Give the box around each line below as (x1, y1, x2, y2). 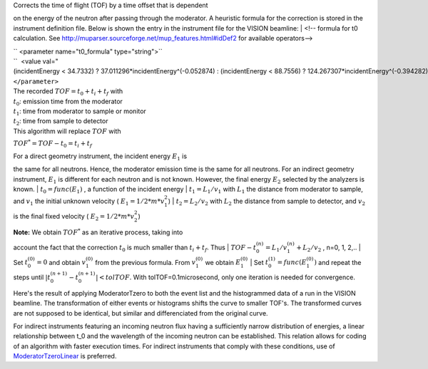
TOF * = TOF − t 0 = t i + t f (13, 138, 93, 149)
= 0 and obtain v (36, 258, 86, 266)
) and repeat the (314, 258, 362, 266)
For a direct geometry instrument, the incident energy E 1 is (13, 152, 188, 162)
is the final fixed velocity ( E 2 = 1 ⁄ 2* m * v (13, 212, 135, 222)
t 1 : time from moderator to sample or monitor (13, 107, 146, 117)
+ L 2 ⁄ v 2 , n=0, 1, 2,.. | (296, 243, 362, 253)
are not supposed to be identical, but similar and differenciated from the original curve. (13, 308, 268, 317)
